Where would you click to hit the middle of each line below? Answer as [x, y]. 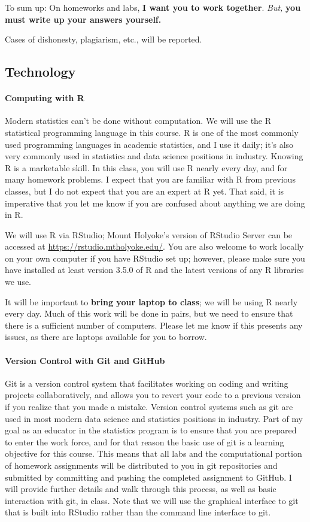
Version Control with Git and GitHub [85, 360]
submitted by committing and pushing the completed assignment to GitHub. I [148, 477]
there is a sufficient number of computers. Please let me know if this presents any [154, 325]
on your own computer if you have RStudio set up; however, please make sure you [155, 258]
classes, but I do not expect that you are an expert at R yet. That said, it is [145, 191]
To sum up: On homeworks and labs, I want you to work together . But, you [153, 7]
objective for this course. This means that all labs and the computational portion [154, 453]
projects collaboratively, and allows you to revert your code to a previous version [153, 395]
